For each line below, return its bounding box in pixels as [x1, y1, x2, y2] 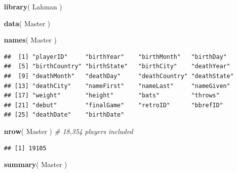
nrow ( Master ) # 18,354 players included [4, 126, 133, 136]
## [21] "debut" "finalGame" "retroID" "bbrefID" [4, 101, 223, 109]
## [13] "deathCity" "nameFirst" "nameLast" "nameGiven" [4, 82, 231, 89]
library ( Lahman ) [4, 1, 62, 11]
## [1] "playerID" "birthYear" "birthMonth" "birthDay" [4, 53, 227, 60]
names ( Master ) [4, 35, 57, 45]
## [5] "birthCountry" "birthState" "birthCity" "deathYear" [4, 63, 231, 70]
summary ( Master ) [4, 159, 67, 170]
